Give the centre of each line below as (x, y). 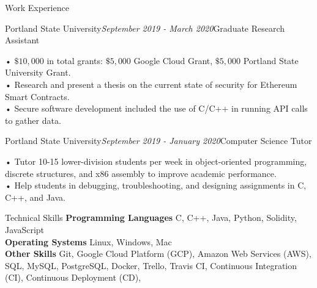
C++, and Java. (35, 197)
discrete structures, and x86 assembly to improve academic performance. (141, 173)
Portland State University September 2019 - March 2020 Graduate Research (145, 28)
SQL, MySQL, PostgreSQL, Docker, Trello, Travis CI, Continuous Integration (151, 265)
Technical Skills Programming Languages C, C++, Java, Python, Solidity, (151, 218)
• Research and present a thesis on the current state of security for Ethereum (151, 84)
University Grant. (38, 72)
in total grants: (75, 60)
